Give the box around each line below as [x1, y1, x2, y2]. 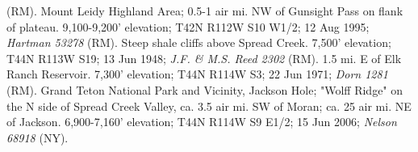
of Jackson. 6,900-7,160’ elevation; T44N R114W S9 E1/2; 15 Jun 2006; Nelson [6, 113, 397, 130]
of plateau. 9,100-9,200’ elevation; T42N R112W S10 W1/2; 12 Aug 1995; [6, 18, 370, 35]
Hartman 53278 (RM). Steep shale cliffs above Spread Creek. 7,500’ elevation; [6, 34, 391, 51]
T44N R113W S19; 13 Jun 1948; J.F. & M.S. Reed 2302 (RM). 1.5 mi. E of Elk [6, 49, 402, 66]
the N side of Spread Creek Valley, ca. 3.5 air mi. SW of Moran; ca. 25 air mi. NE [6, 97, 412, 114]
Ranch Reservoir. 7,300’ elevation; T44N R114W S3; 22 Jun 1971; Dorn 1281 [6, 65, 388, 82]
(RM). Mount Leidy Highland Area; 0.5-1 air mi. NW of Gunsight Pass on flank [6, 2, 403, 19]
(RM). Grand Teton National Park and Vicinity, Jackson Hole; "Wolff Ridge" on [6, 81, 403, 98]
